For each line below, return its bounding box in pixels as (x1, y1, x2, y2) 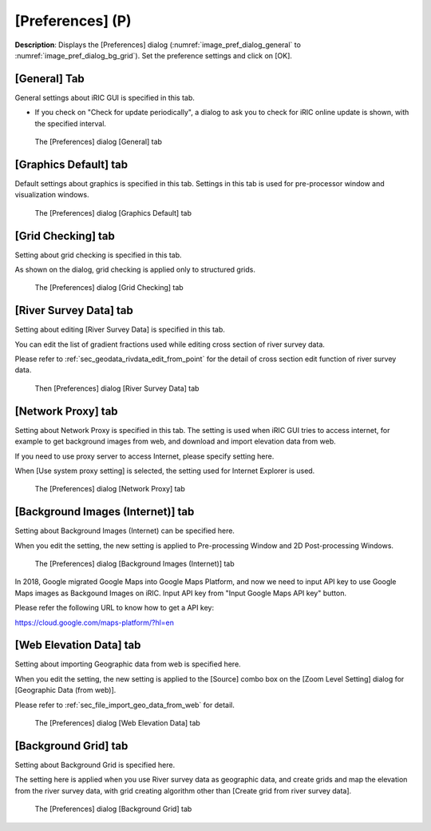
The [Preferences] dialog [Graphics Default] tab (34, 208, 192, 217)
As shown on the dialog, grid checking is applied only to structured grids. (14, 264, 255, 274)
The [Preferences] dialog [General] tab (34, 137, 163, 147)
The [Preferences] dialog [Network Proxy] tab (34, 484, 185, 494)
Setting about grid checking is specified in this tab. (14, 250, 183, 260)
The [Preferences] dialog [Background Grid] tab (34, 804, 192, 814)
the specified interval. (34, 118, 107, 128)
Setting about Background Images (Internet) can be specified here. (14, 526, 235, 535)
